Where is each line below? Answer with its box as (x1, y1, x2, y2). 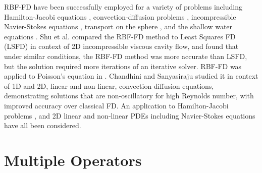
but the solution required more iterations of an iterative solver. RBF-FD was (4, 61, 242, 71)
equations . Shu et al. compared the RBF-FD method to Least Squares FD (4, 31, 236, 41)
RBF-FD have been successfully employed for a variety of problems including (4, 2, 242, 12)
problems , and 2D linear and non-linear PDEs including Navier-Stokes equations (4, 110, 255, 121)
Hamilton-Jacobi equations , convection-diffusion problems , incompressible (4, 11, 236, 22)
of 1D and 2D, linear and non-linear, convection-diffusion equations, (4, 80, 214, 91)
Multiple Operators (4, 149, 142, 170)
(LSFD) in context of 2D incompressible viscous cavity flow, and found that (4, 41, 239, 51)
